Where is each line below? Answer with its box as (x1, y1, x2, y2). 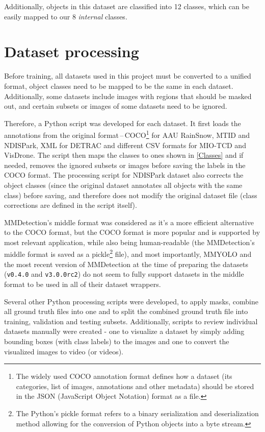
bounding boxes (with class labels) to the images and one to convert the (4, 335, 229, 346)
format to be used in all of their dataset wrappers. (4, 278, 161, 289)
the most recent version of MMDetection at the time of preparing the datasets (4, 258, 248, 269)
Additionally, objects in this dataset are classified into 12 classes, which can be (4, 1, 249, 11)
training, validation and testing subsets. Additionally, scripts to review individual (4, 316, 258, 326)
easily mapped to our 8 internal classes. (4, 11, 127, 21)
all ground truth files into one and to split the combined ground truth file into (4, 306, 248, 317)
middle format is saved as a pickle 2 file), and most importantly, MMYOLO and (4, 247, 252, 259)
